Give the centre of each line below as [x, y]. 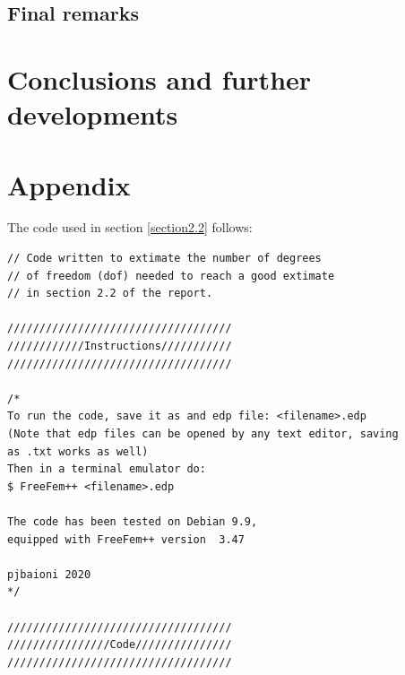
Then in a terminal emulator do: [107, 469]
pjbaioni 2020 [49, 574]
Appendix [69, 184]
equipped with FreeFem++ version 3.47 [126, 539]
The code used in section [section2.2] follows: [130, 227]
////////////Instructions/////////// [120, 346]
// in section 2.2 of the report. [110, 294]
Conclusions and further [159, 78]
